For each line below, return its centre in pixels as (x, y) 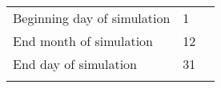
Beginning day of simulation (92, 18)
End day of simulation (75, 64)
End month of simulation (83, 41)
